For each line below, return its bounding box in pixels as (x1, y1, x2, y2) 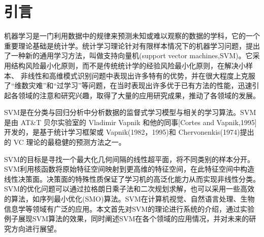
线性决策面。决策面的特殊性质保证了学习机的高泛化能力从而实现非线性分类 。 (4, 173, 260, 184)
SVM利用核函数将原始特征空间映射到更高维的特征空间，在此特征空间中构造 (4, 164, 255, 174)
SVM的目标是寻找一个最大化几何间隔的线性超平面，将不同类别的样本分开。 (4, 153, 255, 164)
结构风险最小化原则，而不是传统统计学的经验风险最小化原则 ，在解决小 (11, 60, 246, 70)
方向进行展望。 (11, 223, 61, 233)
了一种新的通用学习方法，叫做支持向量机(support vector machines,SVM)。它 (4, 50, 253, 61)
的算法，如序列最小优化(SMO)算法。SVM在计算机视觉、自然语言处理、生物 (4, 193, 255, 204)
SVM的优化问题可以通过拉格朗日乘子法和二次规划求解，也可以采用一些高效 (4, 183, 255, 194)
